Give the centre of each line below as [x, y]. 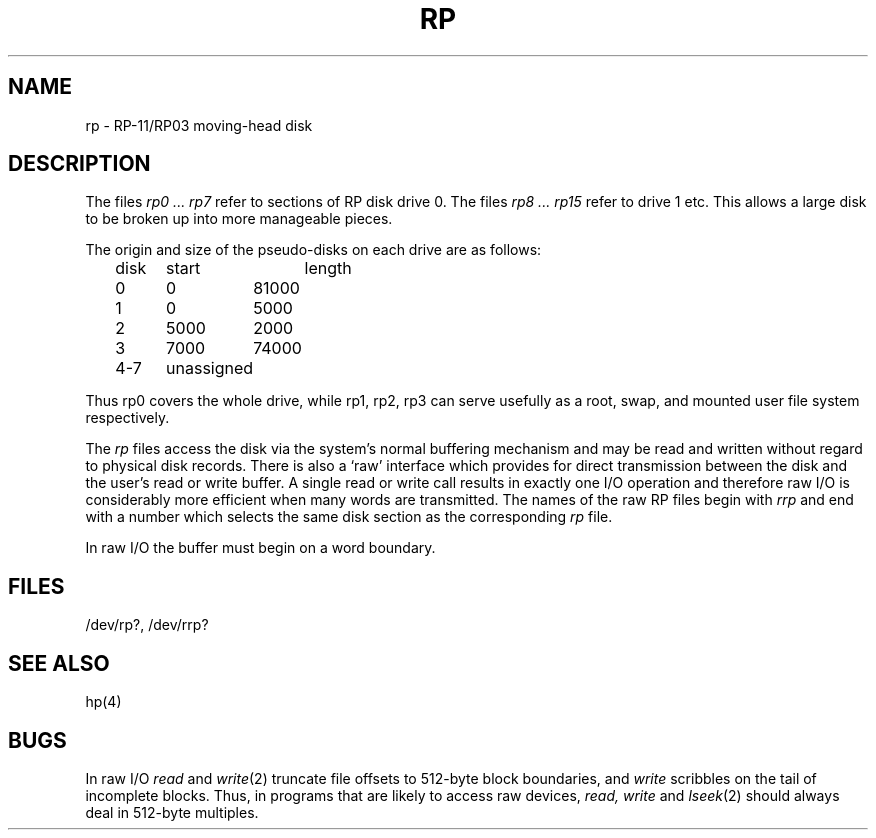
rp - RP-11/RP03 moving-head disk [199, 125]
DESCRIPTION [79, 164]
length [328, 268]
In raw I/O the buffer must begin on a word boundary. [260, 548]
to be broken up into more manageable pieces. [239, 219]
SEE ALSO [59, 663]
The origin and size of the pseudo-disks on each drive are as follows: [313, 250]
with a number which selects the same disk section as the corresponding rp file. [349, 517]
